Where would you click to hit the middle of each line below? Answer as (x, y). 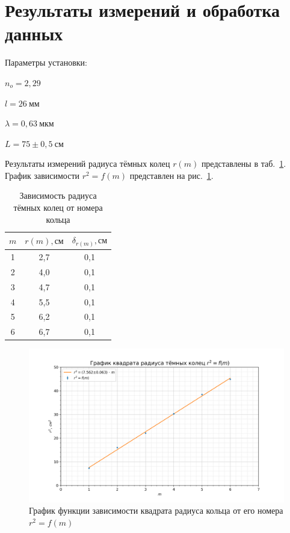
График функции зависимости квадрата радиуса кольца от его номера (156, 510)
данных (34, 33)
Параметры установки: (46, 62)
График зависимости (42, 175)
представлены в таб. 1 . (244, 164)
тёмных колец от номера (58, 207)
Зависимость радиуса (58, 195)
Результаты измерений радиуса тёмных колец (88, 164)
